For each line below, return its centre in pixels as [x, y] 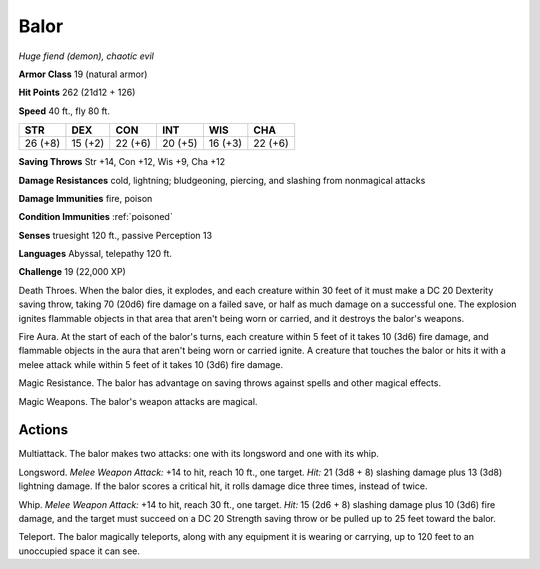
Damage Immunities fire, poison [85, 198]
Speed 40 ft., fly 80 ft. [64, 111]
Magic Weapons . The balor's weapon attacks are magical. [138, 401]
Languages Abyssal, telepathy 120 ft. [95, 254]
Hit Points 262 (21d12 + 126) [77, 92]
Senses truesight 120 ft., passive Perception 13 [115, 235]
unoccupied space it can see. [79, 551]
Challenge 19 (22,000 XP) [72, 272]
